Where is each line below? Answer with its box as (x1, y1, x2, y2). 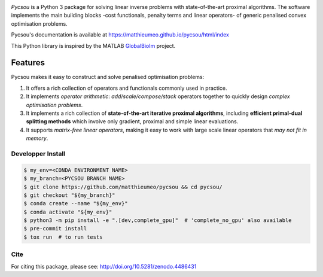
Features (11, 57, 45, 68)
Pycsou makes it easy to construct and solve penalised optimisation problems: (11, 74, 205, 81)
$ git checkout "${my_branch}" (23, 191, 116, 199)
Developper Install (11, 150, 66, 158)
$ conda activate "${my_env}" (23, 208, 112, 215)
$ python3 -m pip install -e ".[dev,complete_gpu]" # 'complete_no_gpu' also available (23, 217, 292, 224)
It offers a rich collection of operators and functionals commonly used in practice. (26, 84, 227, 92)
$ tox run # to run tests (23, 233, 103, 241)
